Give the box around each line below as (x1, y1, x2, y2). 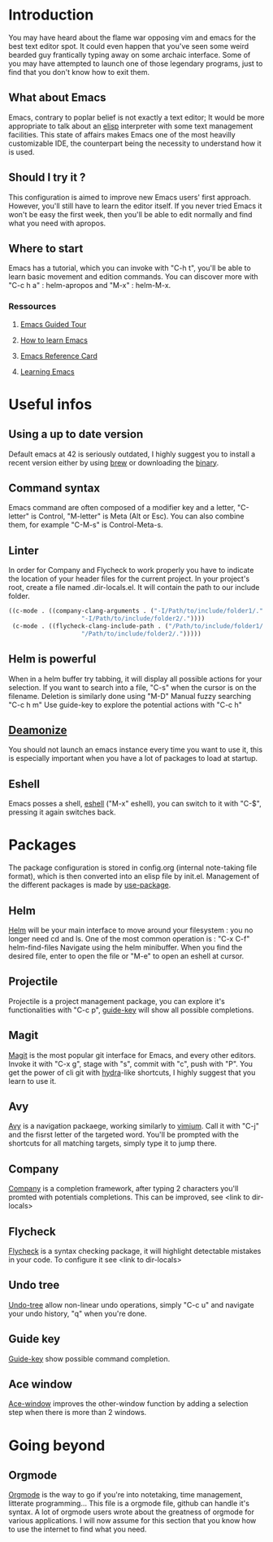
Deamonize (8, 723, 67, 737)
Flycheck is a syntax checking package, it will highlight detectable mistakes (8, 1247, 262, 1256)
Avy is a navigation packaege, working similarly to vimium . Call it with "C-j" (8, 1121, 260, 1131)
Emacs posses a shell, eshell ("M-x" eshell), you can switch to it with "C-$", (8, 799, 262, 809)
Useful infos (8, 395, 93, 413)
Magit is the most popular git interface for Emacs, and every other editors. (8, 1050, 256, 1059)
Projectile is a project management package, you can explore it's (8, 996, 225, 1006)
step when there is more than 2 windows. (8, 1408, 147, 1418)
